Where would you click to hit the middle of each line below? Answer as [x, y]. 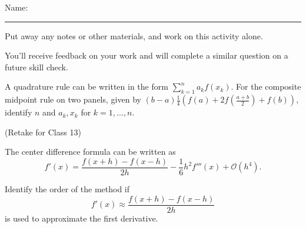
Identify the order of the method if [67, 189]
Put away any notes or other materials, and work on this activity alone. [134, 35]
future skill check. [36, 67]
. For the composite [266, 86]
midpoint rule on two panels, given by [73, 99]
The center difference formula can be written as [90, 152]
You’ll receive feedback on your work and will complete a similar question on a [147, 55]
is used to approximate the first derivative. [82, 218]
